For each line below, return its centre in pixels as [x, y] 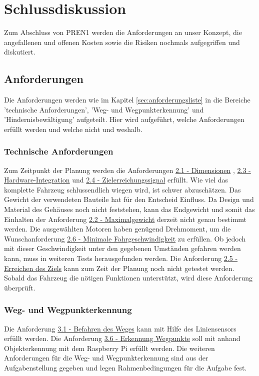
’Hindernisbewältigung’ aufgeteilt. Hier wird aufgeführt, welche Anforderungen [124, 119]
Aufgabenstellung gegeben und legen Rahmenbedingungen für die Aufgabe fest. [125, 368]
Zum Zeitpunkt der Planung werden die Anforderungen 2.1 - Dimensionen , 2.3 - [127, 170]
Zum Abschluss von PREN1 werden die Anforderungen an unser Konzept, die [123, 32]
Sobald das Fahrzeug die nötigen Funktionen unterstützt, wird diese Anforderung [128, 278]
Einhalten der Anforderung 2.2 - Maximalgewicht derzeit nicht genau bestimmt [125, 219]
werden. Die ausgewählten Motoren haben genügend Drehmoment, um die [117, 229]
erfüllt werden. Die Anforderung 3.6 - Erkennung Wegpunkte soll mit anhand [122, 338]
